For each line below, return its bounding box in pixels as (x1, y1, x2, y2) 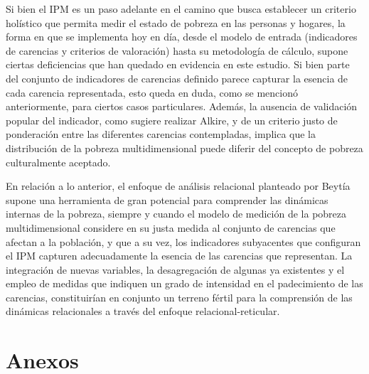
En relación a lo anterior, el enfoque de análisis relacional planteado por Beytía (6, 178, 351, 193)
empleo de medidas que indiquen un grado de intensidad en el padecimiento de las (6, 276, 363, 291)
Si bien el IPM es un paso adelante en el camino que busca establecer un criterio (6, 1, 356, 16)
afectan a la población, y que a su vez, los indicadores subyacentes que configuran (6, 234, 361, 249)
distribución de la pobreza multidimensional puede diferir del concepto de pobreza (6, 140, 363, 155)
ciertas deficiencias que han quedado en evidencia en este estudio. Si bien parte (6, 57, 350, 72)
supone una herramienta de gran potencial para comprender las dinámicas (6, 192, 328, 207)
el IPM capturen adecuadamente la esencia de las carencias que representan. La (6, 248, 353, 263)
